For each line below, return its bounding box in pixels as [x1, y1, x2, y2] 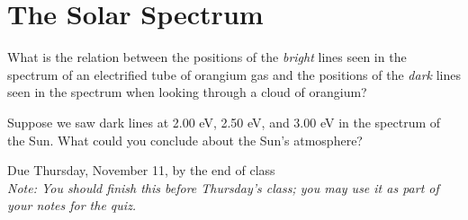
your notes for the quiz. [7, 196, 137, 215]
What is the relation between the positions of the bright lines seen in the [7, 48, 407, 66]
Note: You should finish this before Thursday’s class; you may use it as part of [7, 178, 439, 197]
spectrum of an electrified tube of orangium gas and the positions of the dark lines [7, 65, 461, 84]
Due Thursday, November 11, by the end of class [7, 161, 275, 180]
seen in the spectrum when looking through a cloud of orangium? [7, 83, 367, 101]
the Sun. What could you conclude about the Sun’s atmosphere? [7, 130, 363, 149]
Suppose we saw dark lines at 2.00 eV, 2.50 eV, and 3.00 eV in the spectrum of [7, 112, 441, 131]
